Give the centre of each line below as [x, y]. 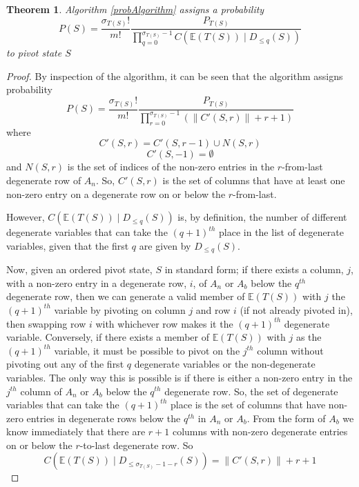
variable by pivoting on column [120, 309]
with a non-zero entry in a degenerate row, [97, 282]
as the [309, 337]
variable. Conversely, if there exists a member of [108, 337]
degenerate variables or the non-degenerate [225, 364]
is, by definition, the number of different [262, 217]
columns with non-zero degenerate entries [260, 431]
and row [213, 309]
